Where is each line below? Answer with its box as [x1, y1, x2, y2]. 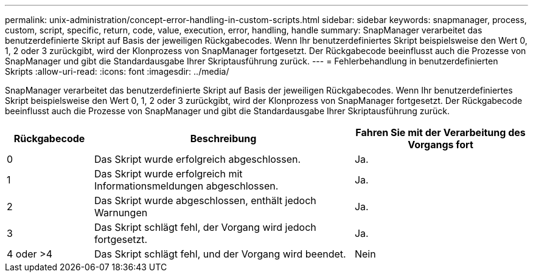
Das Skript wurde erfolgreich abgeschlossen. [94, 153, 301, 165]
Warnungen [94, 207, 148, 219]
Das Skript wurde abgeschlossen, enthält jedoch [94, 194, 316, 207]
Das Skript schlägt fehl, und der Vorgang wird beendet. [94, 248, 346, 260]
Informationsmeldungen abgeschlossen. [94, 180, 279, 192]
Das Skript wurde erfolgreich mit [94, 168, 243, 180]
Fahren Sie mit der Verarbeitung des [355, 126, 526, 138]
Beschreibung [190, 132, 257, 145]
